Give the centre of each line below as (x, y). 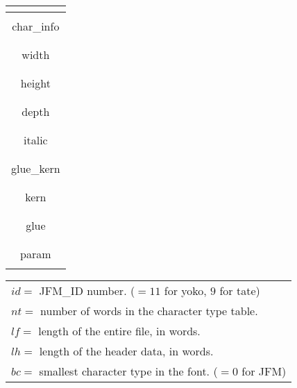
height (35, 83)
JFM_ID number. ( (87, 290)
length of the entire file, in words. (119, 331)
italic (36, 140)
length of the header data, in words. (126, 351)
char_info (36, 26)
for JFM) (264, 371)
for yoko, (185, 290)
